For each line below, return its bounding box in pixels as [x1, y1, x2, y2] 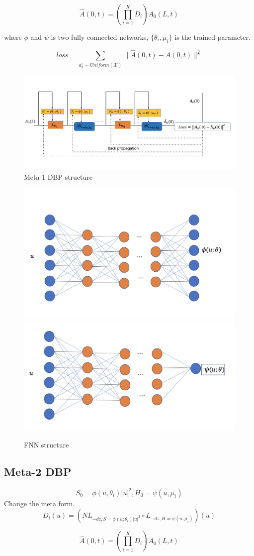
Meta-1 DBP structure [24, 171, 93, 182]
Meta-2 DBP [4, 464, 72, 479]
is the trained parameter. [174, 32, 251, 42]
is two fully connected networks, [51, 32, 149, 42]
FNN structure [24, 440, 69, 450]
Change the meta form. [4, 498, 75, 508]
